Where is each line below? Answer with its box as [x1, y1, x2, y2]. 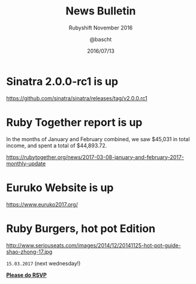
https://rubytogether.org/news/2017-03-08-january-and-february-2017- [6, 153, 185, 160]
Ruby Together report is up [6, 115, 143, 129]
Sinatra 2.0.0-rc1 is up [6, 74, 119, 88]
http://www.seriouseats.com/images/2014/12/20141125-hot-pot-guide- [6, 241, 181, 249]
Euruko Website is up [6, 181, 114, 195]
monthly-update [6, 160, 46, 167]
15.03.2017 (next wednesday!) [6, 259, 81, 267]
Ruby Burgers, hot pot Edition [6, 222, 156, 235]
